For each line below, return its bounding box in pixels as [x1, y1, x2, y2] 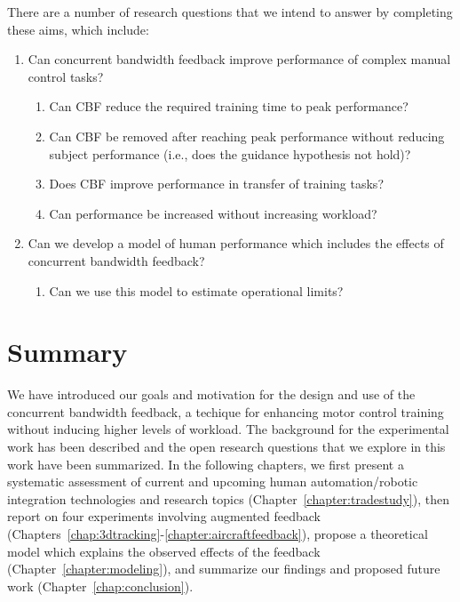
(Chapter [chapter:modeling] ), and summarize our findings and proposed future [7, 559, 440, 578]
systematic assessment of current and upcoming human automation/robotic [7, 472, 418, 491]
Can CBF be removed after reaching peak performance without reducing [49, 126, 445, 145]
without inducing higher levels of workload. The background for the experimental [7, 420, 449, 438]
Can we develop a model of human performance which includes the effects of [28, 234, 444, 253]
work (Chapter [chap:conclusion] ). [7, 576, 194, 595]
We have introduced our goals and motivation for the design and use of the [7, 385, 416, 404]
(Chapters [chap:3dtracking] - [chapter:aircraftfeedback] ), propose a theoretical [7, 525, 428, 542]
